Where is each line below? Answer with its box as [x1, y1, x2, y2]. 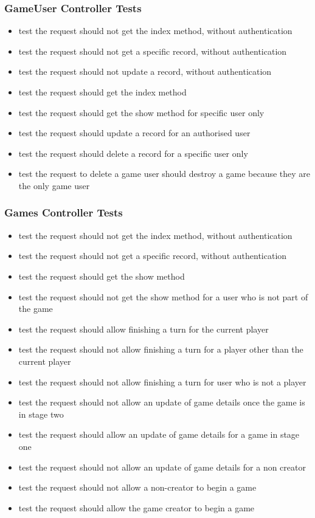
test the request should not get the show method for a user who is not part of [18, 290, 308, 303]
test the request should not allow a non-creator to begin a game [18, 481, 257, 494]
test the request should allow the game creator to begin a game [18, 501, 255, 514]
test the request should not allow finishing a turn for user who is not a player [18, 375, 306, 388]
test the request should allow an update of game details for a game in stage [18, 428, 300, 441]
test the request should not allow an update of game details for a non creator [18, 460, 306, 473]
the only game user [18, 179, 90, 192]
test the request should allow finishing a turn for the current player [18, 322, 269, 335]
